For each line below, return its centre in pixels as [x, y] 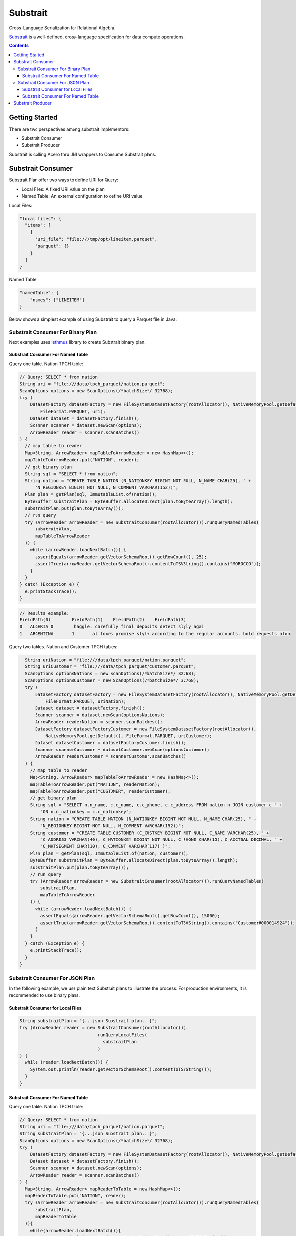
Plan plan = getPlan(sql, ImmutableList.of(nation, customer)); [109, 853]
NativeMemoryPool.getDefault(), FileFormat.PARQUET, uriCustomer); [129, 736]
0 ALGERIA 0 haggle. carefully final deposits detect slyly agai [112, 627]
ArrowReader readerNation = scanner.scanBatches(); [99, 722]
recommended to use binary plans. [45, 995]
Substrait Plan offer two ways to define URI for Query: [64, 180]
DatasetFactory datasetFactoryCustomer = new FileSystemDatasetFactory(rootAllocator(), [146, 729]
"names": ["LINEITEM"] [57, 300]
